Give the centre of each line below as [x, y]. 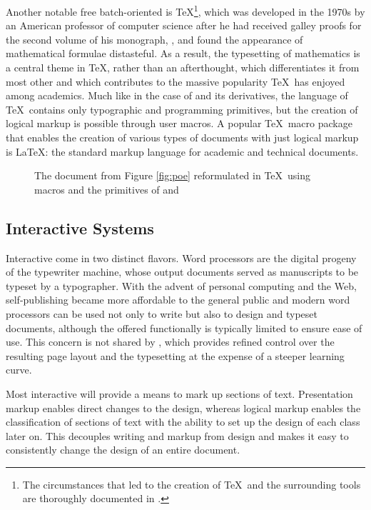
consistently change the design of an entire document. [123, 450]
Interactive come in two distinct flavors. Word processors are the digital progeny [181, 257]
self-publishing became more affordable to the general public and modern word [178, 300]
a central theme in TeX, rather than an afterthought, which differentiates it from [183, 67]
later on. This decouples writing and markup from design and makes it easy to [177, 435]
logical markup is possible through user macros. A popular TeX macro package [179, 123]
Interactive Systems [80, 227]
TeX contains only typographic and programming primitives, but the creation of [182, 109]
